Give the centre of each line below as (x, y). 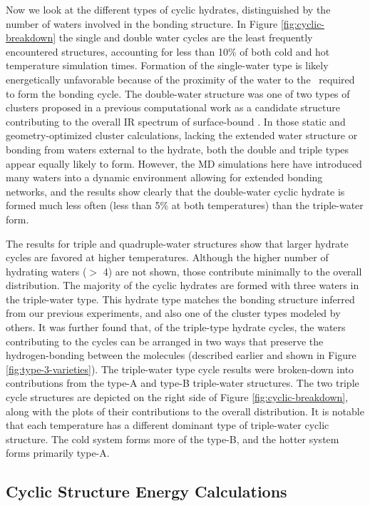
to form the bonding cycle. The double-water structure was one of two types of (178, 93)
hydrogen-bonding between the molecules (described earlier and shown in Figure (181, 355)
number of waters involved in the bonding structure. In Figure (142, 23)
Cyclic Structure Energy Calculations (147, 491)
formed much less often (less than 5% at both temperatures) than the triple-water (185, 205)
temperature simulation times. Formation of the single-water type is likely (167, 65)
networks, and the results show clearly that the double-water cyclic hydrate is (175, 191)
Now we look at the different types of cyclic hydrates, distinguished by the (168, 9)
